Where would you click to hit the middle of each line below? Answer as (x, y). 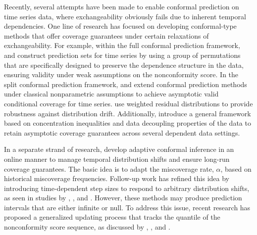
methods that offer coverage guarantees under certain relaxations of (106, 35)
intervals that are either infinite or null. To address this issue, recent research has (127, 207)
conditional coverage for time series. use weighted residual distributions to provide (128, 103)
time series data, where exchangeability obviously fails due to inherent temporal (125, 16)
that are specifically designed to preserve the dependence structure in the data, (124, 65)
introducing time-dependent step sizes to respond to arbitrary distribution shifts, (127, 188)
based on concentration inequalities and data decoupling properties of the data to (128, 123)
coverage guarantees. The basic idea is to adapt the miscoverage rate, (109, 168)
